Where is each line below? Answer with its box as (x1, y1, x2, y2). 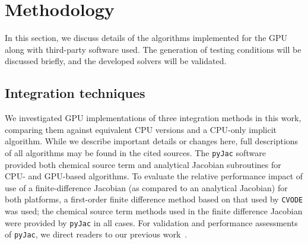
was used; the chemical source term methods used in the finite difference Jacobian (5, 204, 303, 217)
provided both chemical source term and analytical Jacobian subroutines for (5, 158, 281, 170)
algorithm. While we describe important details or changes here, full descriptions (5, 135, 299, 147)
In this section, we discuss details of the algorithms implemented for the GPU (5, 31, 288, 44)
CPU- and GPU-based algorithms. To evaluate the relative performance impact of (5, 170, 303, 182)
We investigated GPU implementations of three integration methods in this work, (5, 112, 301, 124)
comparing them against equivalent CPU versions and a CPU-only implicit (5, 123, 277, 135)
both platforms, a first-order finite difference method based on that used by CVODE (5, 193, 303, 205)
